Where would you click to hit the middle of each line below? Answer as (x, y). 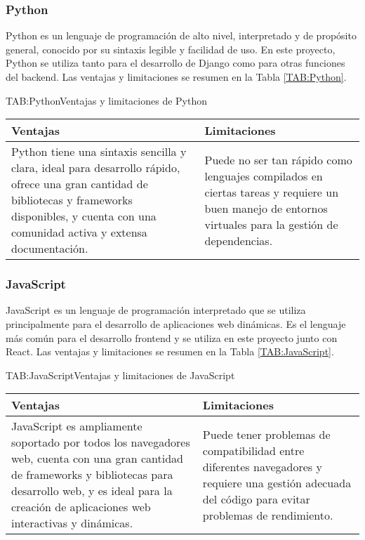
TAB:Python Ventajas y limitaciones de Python (107, 100)
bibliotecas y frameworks (72, 200)
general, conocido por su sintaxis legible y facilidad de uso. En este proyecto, (171, 49)
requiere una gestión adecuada (277, 482)
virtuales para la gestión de (271, 224)
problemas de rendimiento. (268, 515)
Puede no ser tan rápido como (278, 159)
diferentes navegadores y (262, 466)
